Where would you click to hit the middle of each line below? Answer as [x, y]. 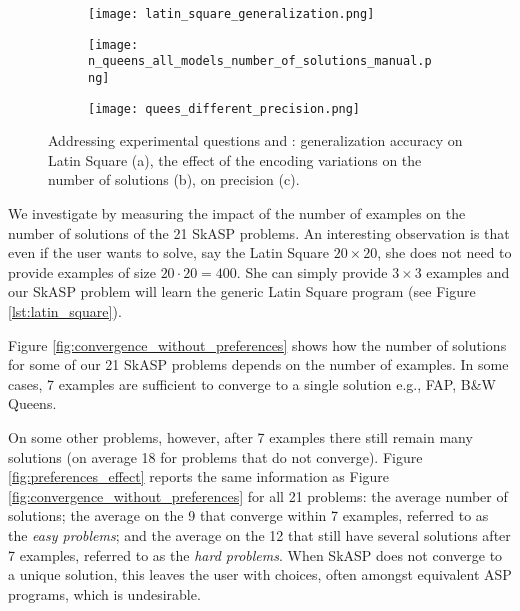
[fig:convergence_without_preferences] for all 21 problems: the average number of [258, 495]
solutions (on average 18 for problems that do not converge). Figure [215, 456]
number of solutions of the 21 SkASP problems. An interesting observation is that [259, 232]
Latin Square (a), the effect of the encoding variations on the [235, 159]
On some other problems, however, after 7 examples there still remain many [240, 437]
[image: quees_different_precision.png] [224, 108]
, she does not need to [444, 252]
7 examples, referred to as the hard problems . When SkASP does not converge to [255, 554]
